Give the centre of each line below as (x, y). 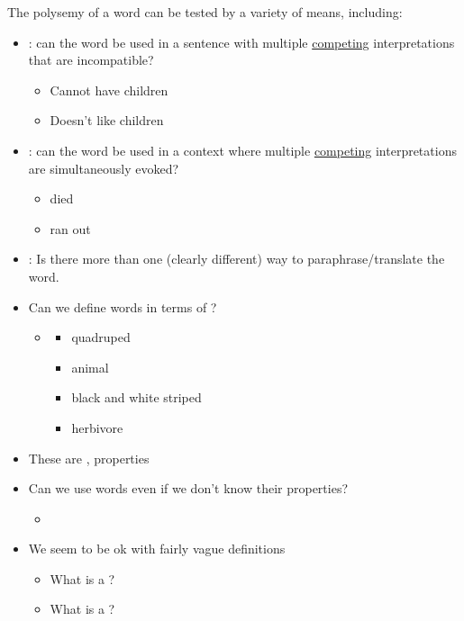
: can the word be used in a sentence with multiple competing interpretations (241, 42)
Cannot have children (109, 90)
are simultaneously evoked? (104, 168)
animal (90, 367)
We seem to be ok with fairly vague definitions (157, 549)
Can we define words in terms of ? (123, 306)
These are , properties (89, 458)
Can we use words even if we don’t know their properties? (188, 488)
